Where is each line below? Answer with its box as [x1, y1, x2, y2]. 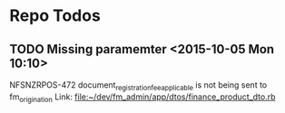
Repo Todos [9, 5, 102, 26]
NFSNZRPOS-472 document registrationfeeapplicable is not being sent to [9, 80, 268, 92]
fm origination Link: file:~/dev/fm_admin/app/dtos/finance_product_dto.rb [9, 91, 276, 104]
